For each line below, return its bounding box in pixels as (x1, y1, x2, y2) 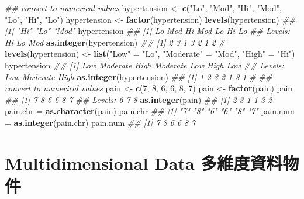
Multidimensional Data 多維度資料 (5, 150, 283, 174)
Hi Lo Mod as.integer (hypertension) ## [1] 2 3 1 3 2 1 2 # (5, 36, 225, 48)
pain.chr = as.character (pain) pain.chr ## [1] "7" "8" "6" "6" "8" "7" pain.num (5, 105, 295, 117)
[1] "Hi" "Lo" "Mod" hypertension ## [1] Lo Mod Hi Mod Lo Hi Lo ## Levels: (5, 25, 290, 37)
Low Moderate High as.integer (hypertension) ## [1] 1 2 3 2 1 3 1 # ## (5, 70, 272, 83)
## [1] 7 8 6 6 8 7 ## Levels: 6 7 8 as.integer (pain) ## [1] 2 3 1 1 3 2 (5, 93, 272, 105)
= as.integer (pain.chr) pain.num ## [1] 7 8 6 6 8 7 (5, 116, 196, 128)
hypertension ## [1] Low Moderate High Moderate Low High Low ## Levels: (5, 59, 284, 71)
